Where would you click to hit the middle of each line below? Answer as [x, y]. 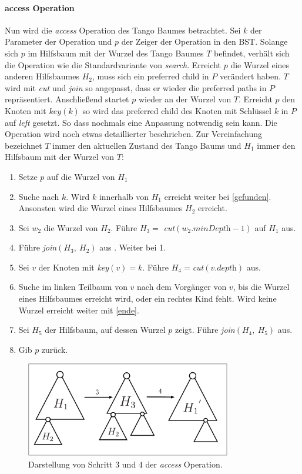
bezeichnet [24, 145]
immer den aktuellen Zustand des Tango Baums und [147, 145]
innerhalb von [124, 196]
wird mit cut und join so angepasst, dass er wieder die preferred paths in [136, 87]
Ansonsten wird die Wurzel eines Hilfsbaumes [100, 208]
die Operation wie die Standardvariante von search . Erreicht [113, 64]
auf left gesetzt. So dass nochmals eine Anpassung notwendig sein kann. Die [141, 122]
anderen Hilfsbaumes [42, 76]
